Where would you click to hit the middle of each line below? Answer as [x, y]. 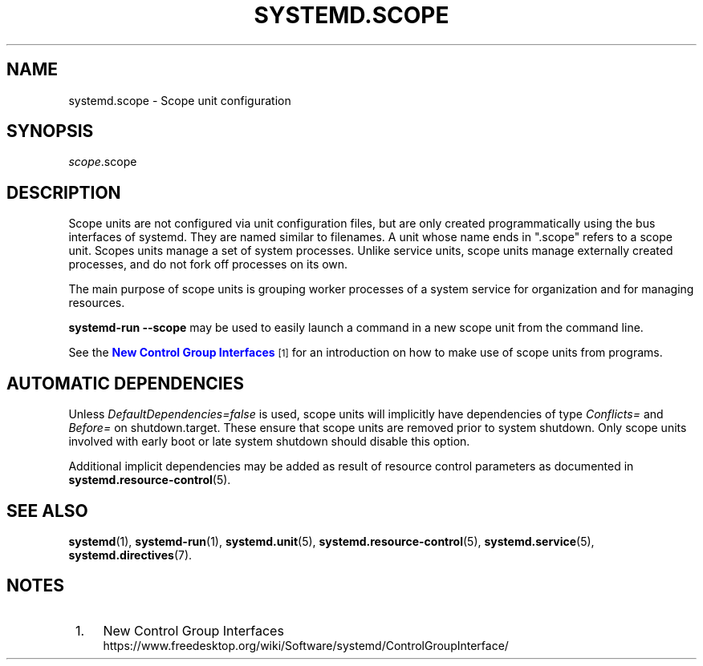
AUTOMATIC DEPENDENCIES [126, 383]
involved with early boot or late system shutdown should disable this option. [269, 442]
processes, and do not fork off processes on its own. [208, 264]
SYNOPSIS [50, 131]
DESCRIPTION [64, 192]
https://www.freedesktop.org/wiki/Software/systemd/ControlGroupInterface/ [306, 645]
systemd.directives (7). [130, 555]
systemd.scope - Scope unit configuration [180, 100]
